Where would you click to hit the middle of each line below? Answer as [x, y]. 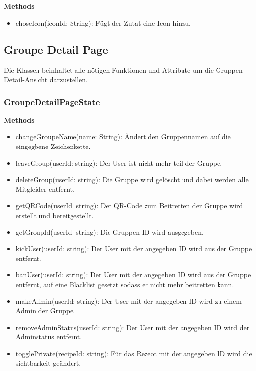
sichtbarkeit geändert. [48, 363]
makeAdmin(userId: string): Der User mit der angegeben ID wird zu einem [128, 301]
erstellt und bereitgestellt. [55, 215]
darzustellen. [69, 79]
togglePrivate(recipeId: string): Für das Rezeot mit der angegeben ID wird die [134, 353]
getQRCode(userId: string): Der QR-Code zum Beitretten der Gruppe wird [129, 205]
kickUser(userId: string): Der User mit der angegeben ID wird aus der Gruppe [134, 248]
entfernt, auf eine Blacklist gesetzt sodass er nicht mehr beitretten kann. [125, 284]
